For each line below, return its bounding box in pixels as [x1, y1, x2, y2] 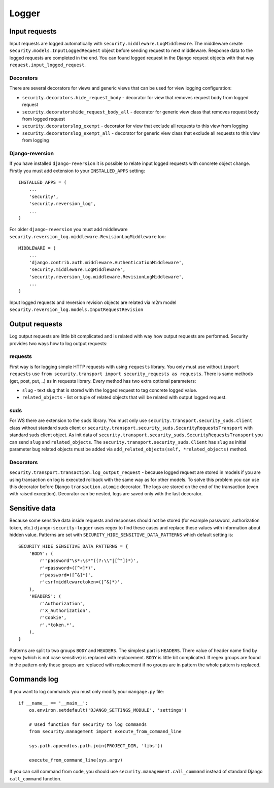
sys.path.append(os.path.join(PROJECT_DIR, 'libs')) [28, 743, 163, 749]
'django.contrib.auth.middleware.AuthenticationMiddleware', [28, 260, 185, 265]
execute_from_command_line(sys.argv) [28, 757, 123, 763]
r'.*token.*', [40, 622, 75, 628]
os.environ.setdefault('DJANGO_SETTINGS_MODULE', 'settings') [28, 708, 187, 713]
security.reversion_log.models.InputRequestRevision [9, 307, 144, 313]
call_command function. [9, 775, 62, 781]
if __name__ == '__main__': [18, 700, 88, 706]
